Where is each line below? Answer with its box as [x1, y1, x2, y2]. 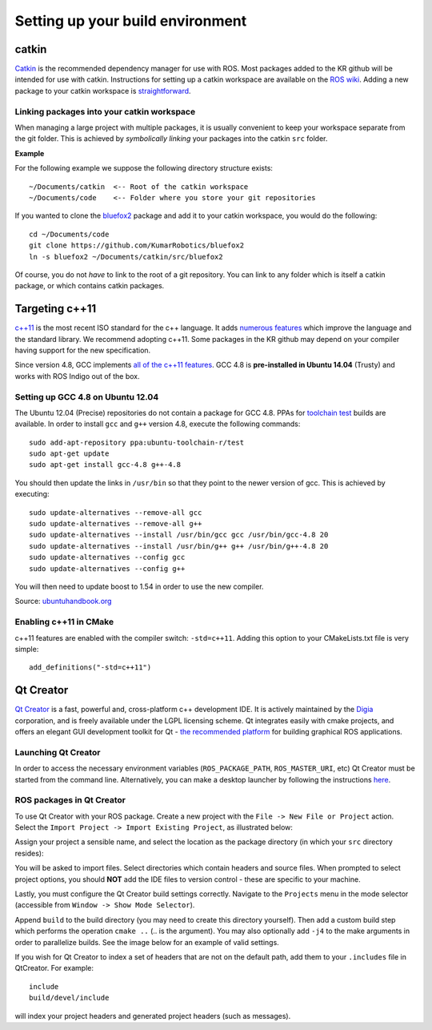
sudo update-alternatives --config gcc [29, 553, 186, 562]
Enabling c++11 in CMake [14, 617, 114, 628]
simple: [14, 644, 39, 654]
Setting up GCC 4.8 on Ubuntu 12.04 [14, 391, 159, 402]
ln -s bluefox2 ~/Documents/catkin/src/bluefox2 [29, 252, 223, 261]
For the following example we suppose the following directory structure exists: [14, 163, 274, 173]
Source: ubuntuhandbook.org [14, 597, 112, 606]
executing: [14, 489, 50, 499]
